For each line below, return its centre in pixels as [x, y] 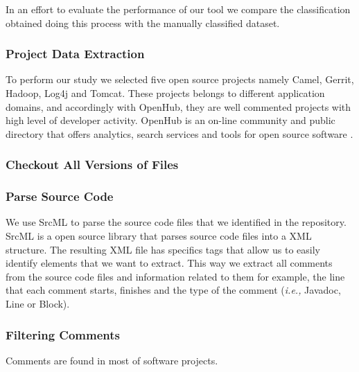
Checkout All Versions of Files [92, 165]
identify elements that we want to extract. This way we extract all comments [169, 263]
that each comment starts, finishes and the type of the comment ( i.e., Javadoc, [173, 290]
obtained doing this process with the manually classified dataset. [143, 23]
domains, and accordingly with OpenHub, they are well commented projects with [178, 106]
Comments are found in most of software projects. [112, 360]
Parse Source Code [60, 196]
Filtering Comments [63, 334]
